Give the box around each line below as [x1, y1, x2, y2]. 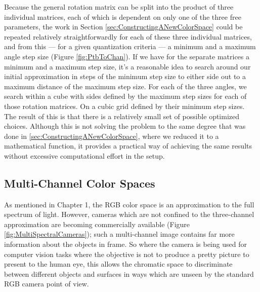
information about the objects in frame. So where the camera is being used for [4, 239, 247, 249]
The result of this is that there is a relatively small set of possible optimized [4, 111, 240, 121]
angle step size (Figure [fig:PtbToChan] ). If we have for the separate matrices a [4, 51, 250, 61]
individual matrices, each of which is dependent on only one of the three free [4, 11, 241, 22]
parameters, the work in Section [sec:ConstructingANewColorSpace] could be [4, 21, 243, 32]
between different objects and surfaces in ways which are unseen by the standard [4, 268, 254, 279]
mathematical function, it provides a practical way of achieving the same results [4, 140, 252, 151]
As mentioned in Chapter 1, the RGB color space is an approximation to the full [4, 199, 254, 209]
